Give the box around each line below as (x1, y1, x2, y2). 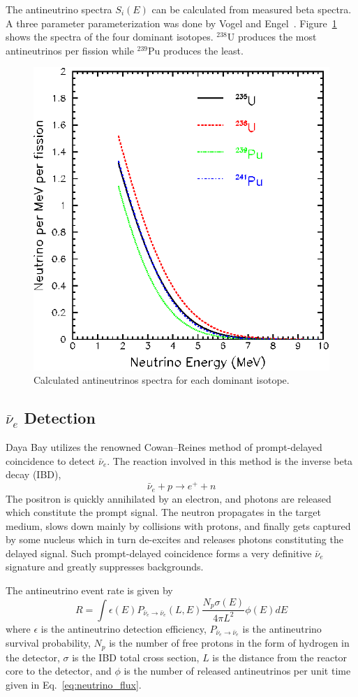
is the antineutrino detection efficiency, (40, 621, 207, 635)
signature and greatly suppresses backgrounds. (6, 559, 204, 574)
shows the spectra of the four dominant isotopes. (6, 29, 214, 44)
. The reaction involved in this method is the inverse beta (107, 453, 353, 468)
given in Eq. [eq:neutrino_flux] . (6, 677, 142, 692)
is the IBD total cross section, (72, 649, 200, 664)
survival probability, (6, 635, 91, 650)
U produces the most (227, 29, 317, 44)
